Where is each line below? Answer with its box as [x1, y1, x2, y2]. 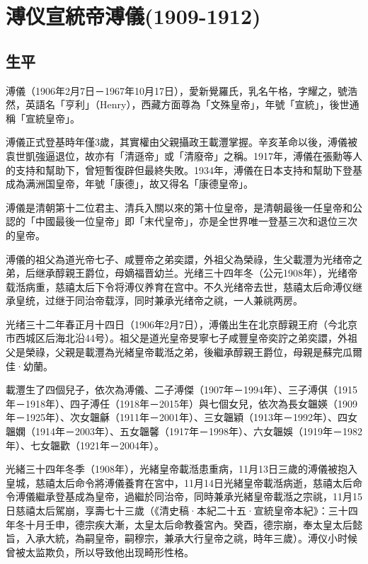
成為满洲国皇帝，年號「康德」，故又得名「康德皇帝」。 [6, 176, 253, 191]
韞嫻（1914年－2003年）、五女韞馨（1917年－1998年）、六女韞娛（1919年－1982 [6, 424, 362, 439]
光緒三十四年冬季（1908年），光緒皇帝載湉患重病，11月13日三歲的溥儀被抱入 [6, 461, 357, 476]
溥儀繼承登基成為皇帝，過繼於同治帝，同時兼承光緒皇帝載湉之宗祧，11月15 [15, 489, 362, 504]
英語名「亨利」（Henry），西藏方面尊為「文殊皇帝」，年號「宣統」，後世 [25, 97, 350, 112]
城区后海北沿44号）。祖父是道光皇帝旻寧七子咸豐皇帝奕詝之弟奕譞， [25, 330, 338, 345]
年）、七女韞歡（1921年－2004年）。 [6, 437, 164, 452]
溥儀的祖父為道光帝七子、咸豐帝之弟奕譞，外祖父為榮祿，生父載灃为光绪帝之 [6, 251, 362, 266]
